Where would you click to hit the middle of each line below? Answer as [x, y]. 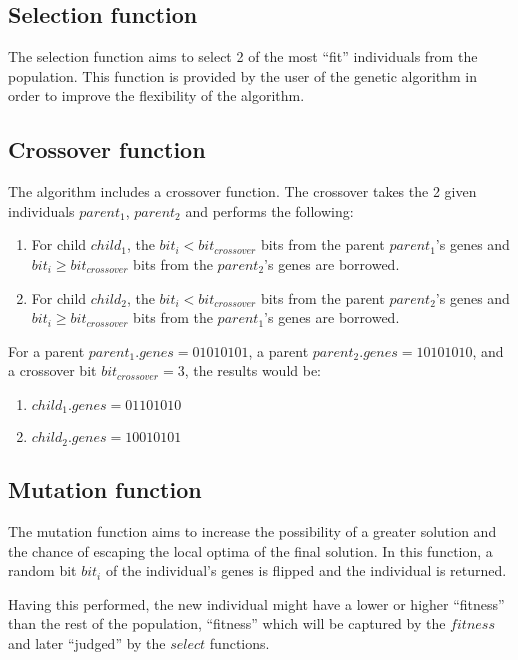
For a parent [46, 350]
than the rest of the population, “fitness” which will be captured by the [227, 623]
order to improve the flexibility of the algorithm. [156, 95]
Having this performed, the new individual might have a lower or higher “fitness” [256, 603]
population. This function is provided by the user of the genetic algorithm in [243, 75]
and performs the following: [269, 210]
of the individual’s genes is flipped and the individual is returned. [306, 570]
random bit [42, 570]
